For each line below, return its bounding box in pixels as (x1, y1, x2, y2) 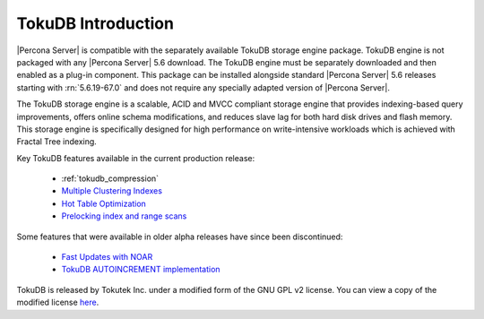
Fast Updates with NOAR (61, 252, 153, 263)
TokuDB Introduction (16, 13, 175, 33)
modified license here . (16, 297, 99, 308)
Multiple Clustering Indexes (61, 185, 163, 196)
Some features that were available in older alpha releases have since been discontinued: (16, 231, 343, 242)
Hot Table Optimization (61, 198, 147, 209)
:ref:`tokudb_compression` (61, 173, 160, 184)
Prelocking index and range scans (61, 211, 187, 221)
